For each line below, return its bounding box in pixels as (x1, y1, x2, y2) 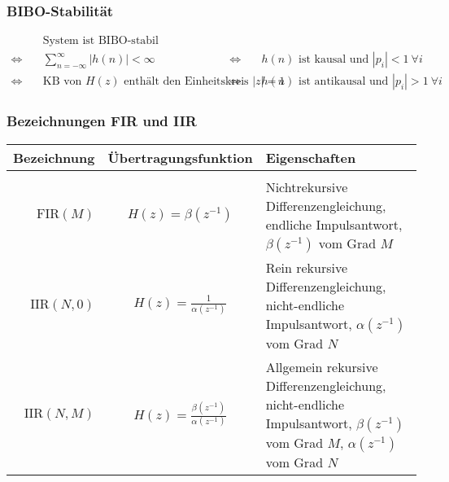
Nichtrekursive (265, 177, 348, 196)
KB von (42, 76, 82, 88)
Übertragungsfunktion (107, 147, 253, 167)
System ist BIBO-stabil (42, 35, 159, 47)
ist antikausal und (299, 76, 389, 88)
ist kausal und (299, 54, 369, 66)
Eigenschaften (265, 147, 356, 167)
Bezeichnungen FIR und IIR (7, 111, 197, 131)
